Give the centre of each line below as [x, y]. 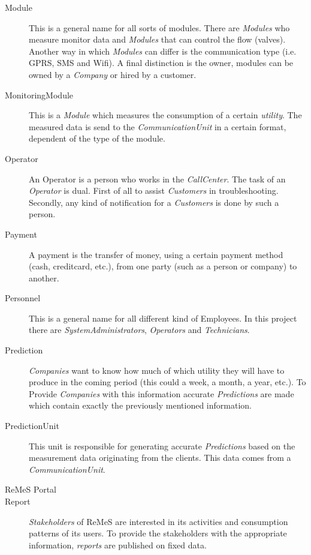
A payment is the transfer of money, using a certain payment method [156, 254]
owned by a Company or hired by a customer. [113, 74]
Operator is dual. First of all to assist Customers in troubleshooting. [154, 190]
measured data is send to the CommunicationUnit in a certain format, [158, 126]
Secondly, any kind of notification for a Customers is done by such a [154, 202]
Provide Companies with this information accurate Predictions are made [161, 393]
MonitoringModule [39, 94]
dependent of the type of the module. [97, 138]
